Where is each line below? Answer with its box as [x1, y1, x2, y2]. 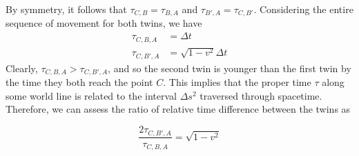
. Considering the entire [253, 2, 353, 16]
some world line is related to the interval [6, 88, 177, 102]
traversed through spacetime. [200, 88, 322, 102]
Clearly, [6, 60, 38, 75]
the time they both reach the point [6, 75, 153, 89]
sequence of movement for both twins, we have [6, 16, 202, 30]
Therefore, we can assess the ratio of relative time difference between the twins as [6, 102, 351, 116]
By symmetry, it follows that [6, 2, 127, 16]
